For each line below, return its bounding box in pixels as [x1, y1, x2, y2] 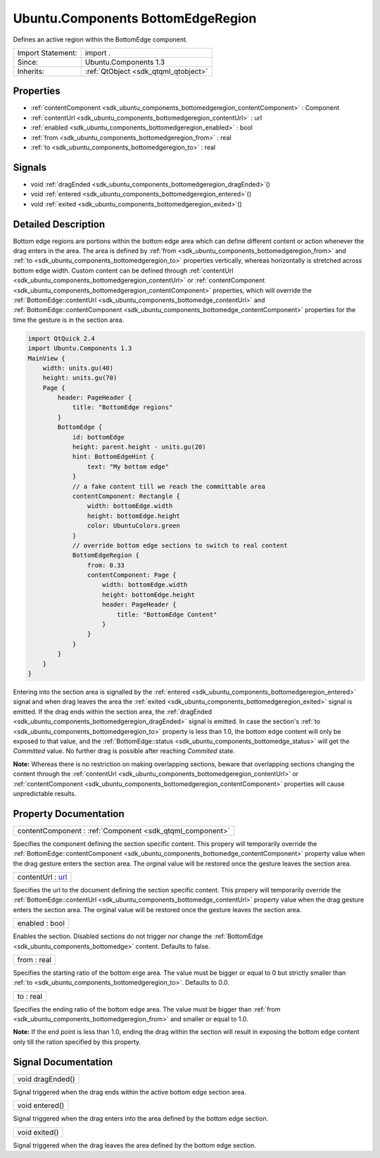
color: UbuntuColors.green [87, 522, 181, 530]
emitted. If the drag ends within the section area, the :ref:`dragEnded [13, 707, 213, 716]
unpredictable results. [13, 789, 77, 797]
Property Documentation [13, 807, 125, 820]
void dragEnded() [17, 1074, 75, 1084]
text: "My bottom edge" [87, 462, 169, 471]
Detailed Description [13, 218, 106, 230]
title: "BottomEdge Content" [116, 610, 217, 618]
